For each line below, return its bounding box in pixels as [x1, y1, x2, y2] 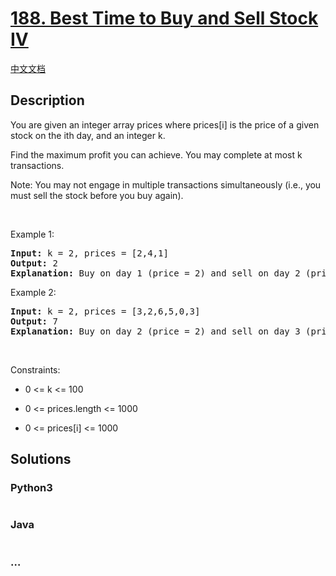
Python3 [10, 481, 53, 495]
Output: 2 [10, 257, 58, 269]
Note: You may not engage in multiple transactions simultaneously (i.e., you [10, 178, 322, 191]
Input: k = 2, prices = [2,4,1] [10, 247, 169, 259]
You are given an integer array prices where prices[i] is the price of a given [10, 118, 320, 131]
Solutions [10, 451, 72, 468]
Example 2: [10, 286, 57, 298]
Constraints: [10, 363, 61, 376]
